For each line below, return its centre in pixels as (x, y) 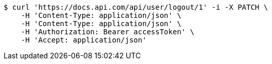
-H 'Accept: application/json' (84, 40)
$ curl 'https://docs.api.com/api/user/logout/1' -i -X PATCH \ (136, 7)
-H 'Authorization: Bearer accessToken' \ (107, 32)
